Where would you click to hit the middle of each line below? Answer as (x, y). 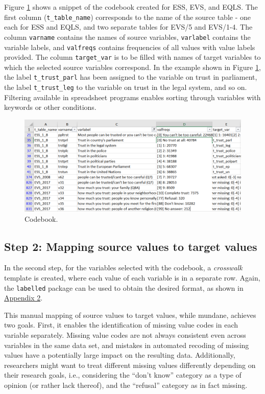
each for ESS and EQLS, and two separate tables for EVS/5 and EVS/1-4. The (128, 27)
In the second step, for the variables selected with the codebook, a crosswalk (123, 268)
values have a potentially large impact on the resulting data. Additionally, (120, 355)
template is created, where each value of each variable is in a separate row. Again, (132, 277)
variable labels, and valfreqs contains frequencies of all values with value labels (130, 47)
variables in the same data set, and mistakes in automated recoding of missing (127, 345)
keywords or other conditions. (50, 107)
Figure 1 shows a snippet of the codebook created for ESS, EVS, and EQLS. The (131, 7)
